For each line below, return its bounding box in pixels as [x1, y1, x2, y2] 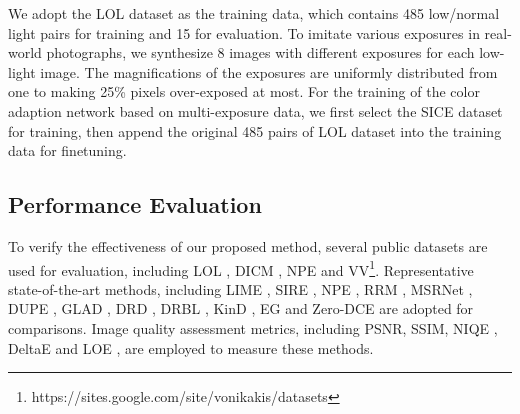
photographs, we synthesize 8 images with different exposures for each [46, 42, 475, 63]
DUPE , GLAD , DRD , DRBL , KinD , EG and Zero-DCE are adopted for [8, 298, 474, 319]
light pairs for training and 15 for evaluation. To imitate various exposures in [8, 22, 480, 43]
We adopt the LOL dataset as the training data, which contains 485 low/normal [8, 3, 500, 23]
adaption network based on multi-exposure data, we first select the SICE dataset [8, 100, 503, 121]
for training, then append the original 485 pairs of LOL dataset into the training [8, 120, 502, 141]
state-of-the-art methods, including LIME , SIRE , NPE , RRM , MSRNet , [8, 278, 473, 299]
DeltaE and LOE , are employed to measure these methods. [8, 337, 374, 358]
